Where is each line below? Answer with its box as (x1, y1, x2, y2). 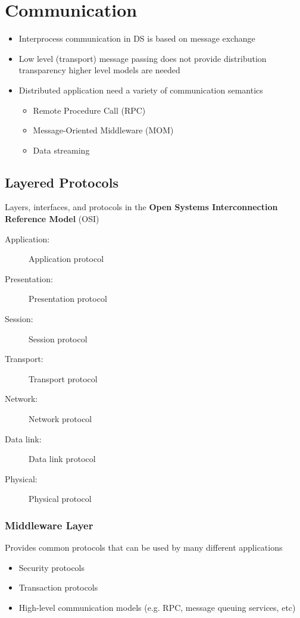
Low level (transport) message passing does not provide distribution (18, 52, 267, 64)
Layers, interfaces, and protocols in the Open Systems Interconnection (5, 201, 278, 213)
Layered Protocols (5, 173, 118, 191)
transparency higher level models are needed (18, 64, 180, 76)
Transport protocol (29, 372, 98, 385)
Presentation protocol (29, 292, 107, 305)
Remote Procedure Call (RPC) (33, 104, 146, 116)
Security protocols (18, 561, 85, 573)
